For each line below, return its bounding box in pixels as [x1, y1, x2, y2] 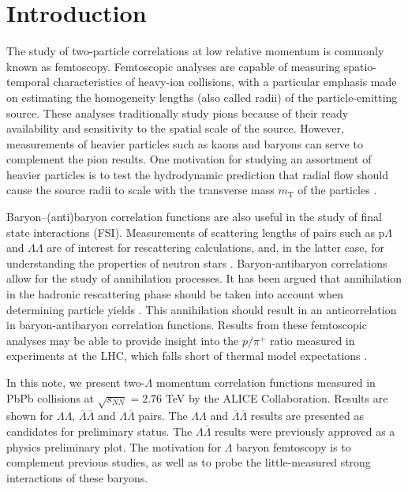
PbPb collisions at [6, 389, 95, 406]
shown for [6, 407, 54, 424]
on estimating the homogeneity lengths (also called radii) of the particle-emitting [6, 88, 398, 105]
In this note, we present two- [6, 374, 145, 390]
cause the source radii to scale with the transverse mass [6, 182, 275, 198]
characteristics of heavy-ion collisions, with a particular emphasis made [53, 73, 397, 90]
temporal [6, 73, 50, 90]
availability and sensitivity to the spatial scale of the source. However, [6, 120, 344, 137]
